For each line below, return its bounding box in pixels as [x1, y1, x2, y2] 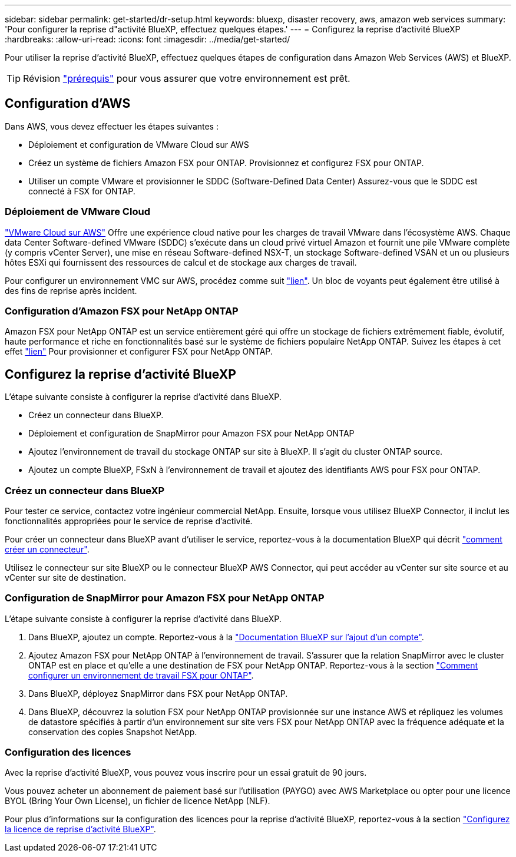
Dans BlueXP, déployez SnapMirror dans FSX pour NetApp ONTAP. [28, 688, 288, 699]
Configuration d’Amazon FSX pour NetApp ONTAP [5, 305, 239, 317]
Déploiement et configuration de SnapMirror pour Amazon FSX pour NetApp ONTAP [28, 428, 355, 439]
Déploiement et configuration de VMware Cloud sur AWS [28, 139, 249, 150]
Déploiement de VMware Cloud [5, 206, 150, 218]
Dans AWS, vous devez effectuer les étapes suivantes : [5, 121, 219, 131]
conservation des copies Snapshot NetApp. [28, 726, 197, 737]
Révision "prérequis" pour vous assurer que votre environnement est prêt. [23, 72, 350, 84]
